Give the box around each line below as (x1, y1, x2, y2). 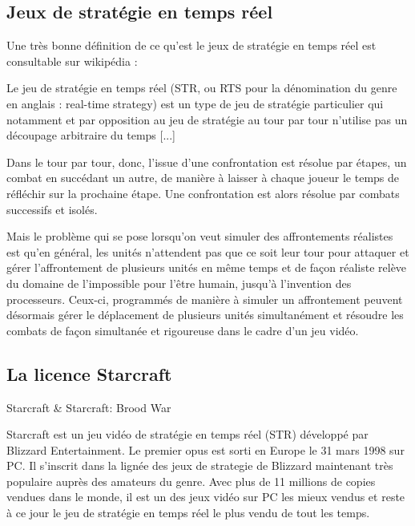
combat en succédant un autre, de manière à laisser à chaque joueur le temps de (6, 169, 400, 186)
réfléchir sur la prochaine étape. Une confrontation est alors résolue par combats (6, 184, 400, 201)
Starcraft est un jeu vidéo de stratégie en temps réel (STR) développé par (6, 426, 369, 443)
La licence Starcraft (6, 361, 172, 386)
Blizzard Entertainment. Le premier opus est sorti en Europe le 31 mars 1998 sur (6, 441, 405, 458)
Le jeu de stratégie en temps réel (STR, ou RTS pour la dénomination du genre (6, 79, 397, 96)
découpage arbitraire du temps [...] (6, 127, 175, 144)
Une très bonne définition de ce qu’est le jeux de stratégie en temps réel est (6, 37, 377, 54)
